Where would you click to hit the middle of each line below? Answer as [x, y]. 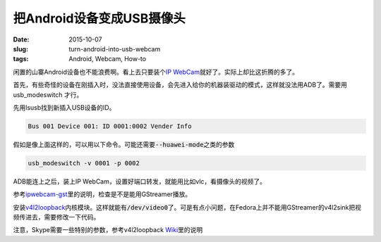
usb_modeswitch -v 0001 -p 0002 [84, 163]
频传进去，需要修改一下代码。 [56, 217]
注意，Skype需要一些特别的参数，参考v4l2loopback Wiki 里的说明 [108, 230]
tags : [21, 59]
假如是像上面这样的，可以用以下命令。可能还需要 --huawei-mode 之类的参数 [124, 144]
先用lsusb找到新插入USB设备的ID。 [64, 107]
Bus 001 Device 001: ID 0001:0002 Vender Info [110, 126]
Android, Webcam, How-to [108, 59]
